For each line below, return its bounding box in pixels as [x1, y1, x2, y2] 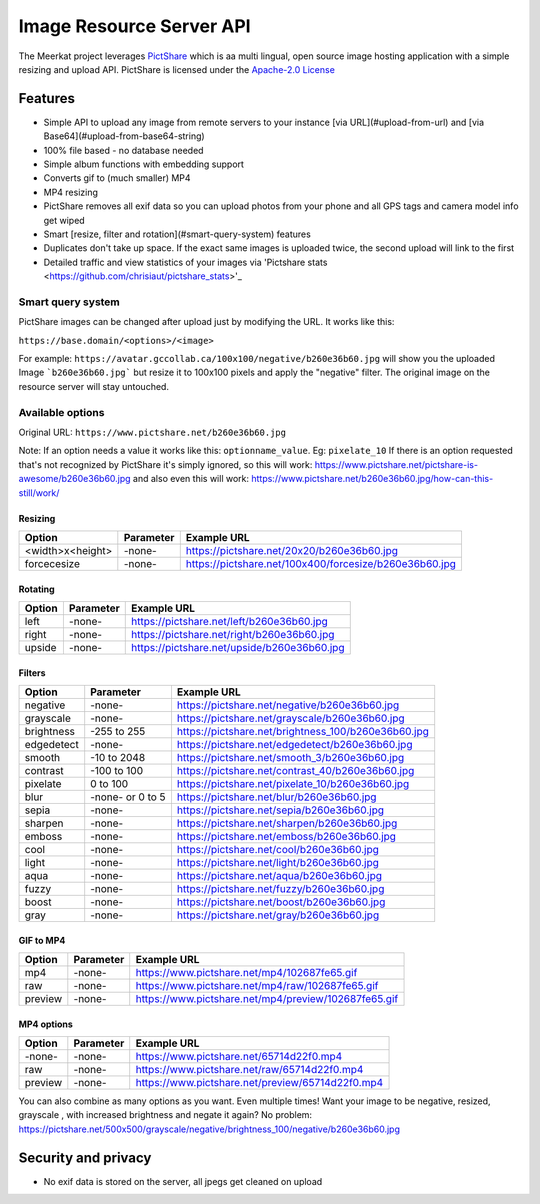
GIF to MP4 [18, 934, 66, 946]
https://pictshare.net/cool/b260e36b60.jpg [176, 842, 380, 856]
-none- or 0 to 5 [90, 790, 166, 804]
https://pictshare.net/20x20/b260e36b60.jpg [185, 543, 399, 557]
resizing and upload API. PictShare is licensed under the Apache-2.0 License [18, 63, 335, 75]
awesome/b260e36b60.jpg [18, 473, 131, 485]
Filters [18, 666, 46, 679]
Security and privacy [18, 1149, 152, 1166]
